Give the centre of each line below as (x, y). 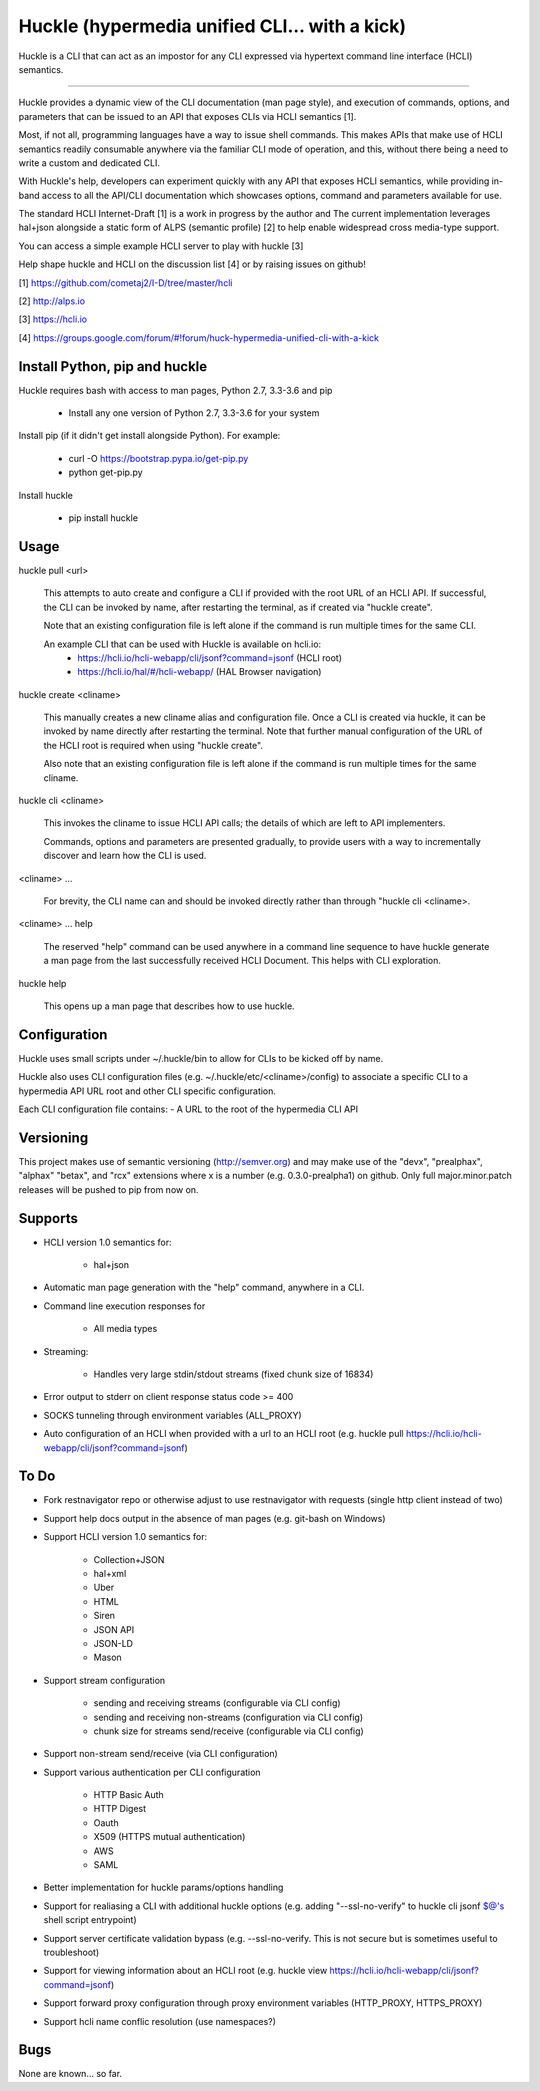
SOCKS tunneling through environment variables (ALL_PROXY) (172, 1415)
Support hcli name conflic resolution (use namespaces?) (160, 2021)
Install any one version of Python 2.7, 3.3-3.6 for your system (194, 413)
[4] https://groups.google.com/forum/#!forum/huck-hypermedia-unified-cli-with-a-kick (199, 337)
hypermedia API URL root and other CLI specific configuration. (147, 1091)
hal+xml (110, 1573)
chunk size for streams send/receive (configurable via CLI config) (228, 1731)
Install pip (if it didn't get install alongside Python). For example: (149, 436)
